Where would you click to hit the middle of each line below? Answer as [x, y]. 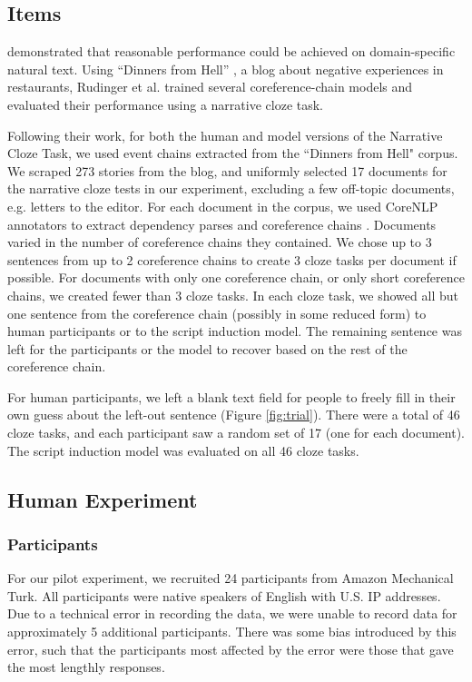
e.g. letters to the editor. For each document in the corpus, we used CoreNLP [223, 206]
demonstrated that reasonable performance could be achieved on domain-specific [231, 51]
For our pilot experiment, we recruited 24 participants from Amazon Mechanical [231, 578]
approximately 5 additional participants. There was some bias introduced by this [232, 632]
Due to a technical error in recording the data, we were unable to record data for [232, 613]
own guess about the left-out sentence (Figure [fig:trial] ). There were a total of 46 [234, 415]
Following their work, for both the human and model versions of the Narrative [225, 135]
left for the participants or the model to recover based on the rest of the [207, 348]
